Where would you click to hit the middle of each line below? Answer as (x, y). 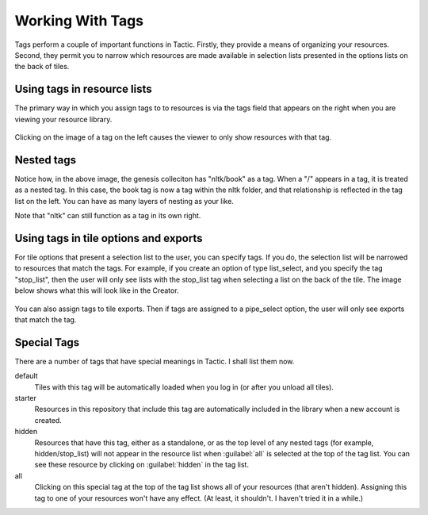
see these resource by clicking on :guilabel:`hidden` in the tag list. (142, 465)
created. (48, 420)
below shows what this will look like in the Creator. (97, 290)
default (27, 376)
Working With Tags (79, 21)
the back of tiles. (42, 67)
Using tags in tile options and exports (109, 238)
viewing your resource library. (63, 119)
